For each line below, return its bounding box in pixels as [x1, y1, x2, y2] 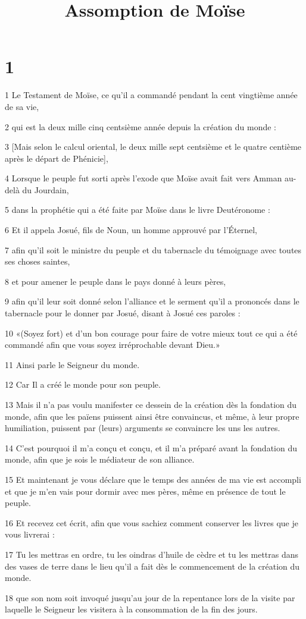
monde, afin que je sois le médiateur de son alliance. [5, 453, 195, 466]
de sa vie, [5, 100, 39, 112]
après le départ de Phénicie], [5, 152, 108, 164]
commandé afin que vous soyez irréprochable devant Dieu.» [5, 338, 220, 351]
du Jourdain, [22, 183, 69, 196]
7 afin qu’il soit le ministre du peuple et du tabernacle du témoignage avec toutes [5, 243, 302, 256]
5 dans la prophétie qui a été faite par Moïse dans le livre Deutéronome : [5, 203, 270, 216]
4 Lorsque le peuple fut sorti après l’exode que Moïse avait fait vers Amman [5, 172, 282, 184]
